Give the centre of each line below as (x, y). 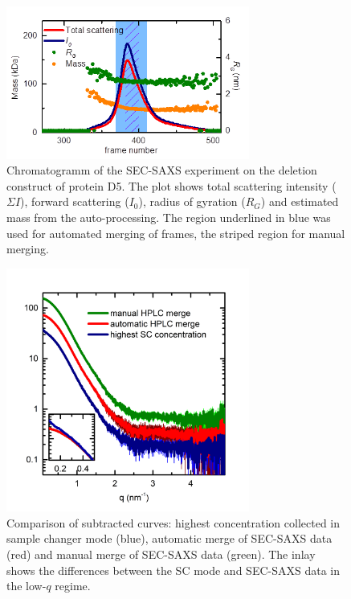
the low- (27, 586)
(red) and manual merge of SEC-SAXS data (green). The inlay (161, 554)
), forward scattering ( (75, 201)
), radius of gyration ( (192, 201)
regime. (73, 586)
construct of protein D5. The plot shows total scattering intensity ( (171, 185)
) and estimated (300, 201)
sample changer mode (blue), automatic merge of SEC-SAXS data (169, 538)
